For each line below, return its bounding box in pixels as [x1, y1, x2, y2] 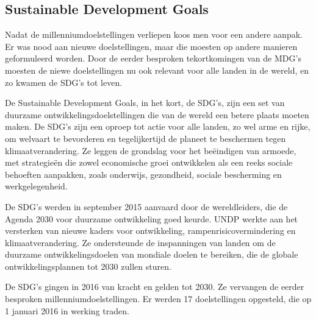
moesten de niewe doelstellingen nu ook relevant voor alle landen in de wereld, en [5, 63, 309, 76]
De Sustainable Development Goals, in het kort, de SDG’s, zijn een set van [5, 96, 285, 109]
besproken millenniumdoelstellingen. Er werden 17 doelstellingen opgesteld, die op [5, 292, 312, 305]
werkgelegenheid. [5, 180, 68, 192]
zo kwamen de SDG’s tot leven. [5, 76, 123, 88]
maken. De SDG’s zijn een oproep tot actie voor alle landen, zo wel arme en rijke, [5, 120, 311, 133]
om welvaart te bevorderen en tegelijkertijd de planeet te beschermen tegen [5, 132, 286, 144]
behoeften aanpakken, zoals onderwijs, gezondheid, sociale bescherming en [5, 168, 282, 180]
